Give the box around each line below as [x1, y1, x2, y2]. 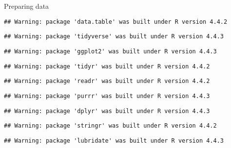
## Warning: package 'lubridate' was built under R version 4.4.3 [4, 137, 224, 144]
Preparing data [4, 1, 49, 11]
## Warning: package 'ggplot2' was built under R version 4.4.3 [4, 48, 217, 55]
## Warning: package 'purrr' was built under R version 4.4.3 [4, 92, 210, 99]
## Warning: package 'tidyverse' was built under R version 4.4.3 [4, 33, 224, 40]
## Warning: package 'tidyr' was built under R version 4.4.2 [4, 63, 210, 70]
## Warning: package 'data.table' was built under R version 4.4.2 [4, 18, 228, 25]
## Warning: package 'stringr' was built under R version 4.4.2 [4, 122, 217, 130]
